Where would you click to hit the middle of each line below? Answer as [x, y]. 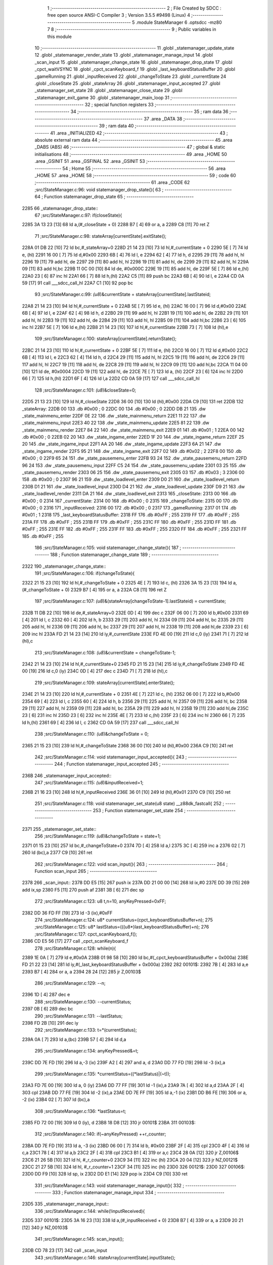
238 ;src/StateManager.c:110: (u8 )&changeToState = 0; [92, 734]
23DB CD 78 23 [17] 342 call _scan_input [64, 1250]
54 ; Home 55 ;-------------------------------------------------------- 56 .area [144, 168]
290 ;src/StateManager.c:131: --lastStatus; [79, 1016]
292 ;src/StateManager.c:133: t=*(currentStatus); [86, 1030]
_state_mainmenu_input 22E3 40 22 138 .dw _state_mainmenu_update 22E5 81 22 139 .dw [116, 423]
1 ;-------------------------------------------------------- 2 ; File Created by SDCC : [134, 8]
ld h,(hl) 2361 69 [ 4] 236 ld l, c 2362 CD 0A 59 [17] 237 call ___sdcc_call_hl [100, 722]
